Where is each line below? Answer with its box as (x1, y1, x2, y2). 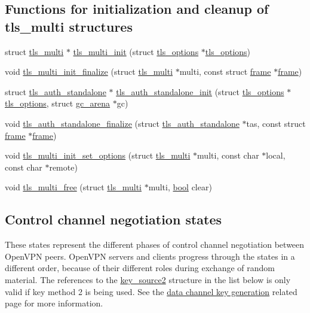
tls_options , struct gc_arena (5, 97, 111, 110)
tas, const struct (246, 117, 306, 129)
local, (266, 149, 286, 162)
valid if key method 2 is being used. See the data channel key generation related (5, 285, 297, 297)
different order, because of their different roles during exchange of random (5, 262, 275, 274)
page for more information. (5, 297, 103, 309)
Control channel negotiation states (5, 210, 222, 229)
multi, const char (197, 149, 259, 162)
